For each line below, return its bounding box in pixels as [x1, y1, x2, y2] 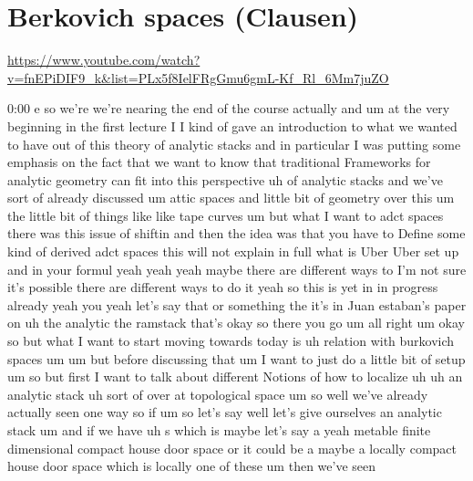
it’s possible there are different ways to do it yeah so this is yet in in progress [7, 277, 438, 297]
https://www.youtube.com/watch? [7, 50, 201, 69]
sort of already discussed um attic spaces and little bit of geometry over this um [7, 188, 455, 207]
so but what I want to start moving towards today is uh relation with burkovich [7, 331, 455, 350]
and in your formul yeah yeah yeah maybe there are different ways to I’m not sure [7, 259, 467, 278]
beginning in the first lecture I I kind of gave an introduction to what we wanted [7, 116, 458, 135]
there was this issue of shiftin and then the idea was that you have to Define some [7, 224, 466, 243]
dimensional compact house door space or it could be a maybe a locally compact [7, 438, 457, 457]
